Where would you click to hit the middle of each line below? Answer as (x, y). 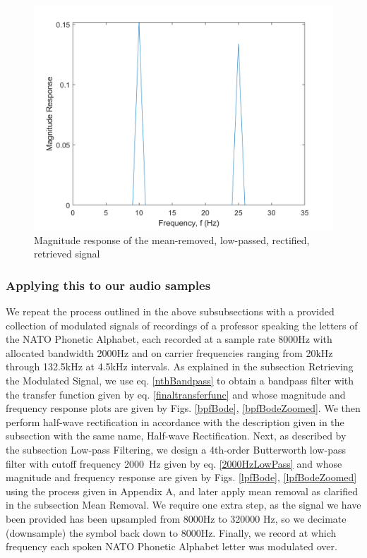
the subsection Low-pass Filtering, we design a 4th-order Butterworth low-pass (176, 449)
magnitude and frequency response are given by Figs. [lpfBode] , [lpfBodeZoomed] (181, 477)
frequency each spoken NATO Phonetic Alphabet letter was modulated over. (172, 546)
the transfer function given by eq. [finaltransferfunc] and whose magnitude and (176, 394)
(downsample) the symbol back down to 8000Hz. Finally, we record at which (171, 532)
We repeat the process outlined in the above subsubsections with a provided (170, 311)
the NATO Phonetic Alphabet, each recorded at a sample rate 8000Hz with (169, 339)
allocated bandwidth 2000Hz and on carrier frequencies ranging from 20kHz (169, 352)
